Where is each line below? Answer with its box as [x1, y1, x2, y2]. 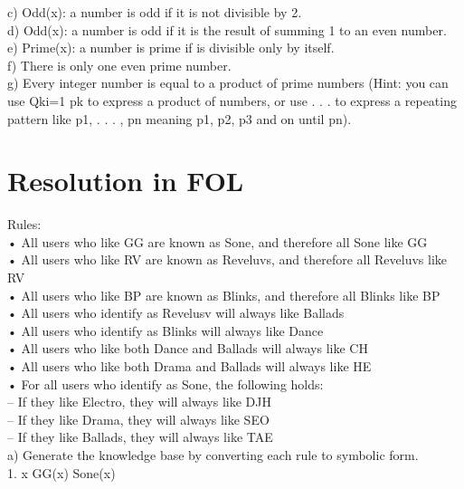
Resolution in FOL [7, 162, 244, 199]
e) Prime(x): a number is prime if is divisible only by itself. [7, 38, 335, 57]
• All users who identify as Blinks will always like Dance [7, 321, 324, 340]
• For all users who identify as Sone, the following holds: [7, 374, 324, 393]
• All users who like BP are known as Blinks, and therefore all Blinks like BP [7, 285, 440, 304]
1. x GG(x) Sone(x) [7, 463, 116, 482]
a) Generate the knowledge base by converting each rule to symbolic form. [7, 446, 419, 464]
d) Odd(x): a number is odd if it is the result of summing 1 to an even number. [7, 20, 447, 39]
